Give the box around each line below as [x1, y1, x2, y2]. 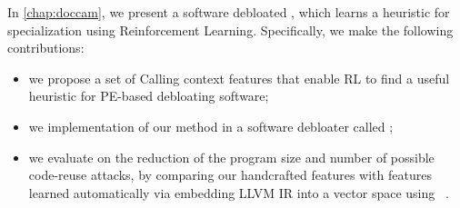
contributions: [7, 38, 85, 57]
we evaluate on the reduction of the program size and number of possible [28, 147, 435, 166]
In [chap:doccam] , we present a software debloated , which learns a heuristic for [7, 3, 450, 21]
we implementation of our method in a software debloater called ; [28, 116, 394, 135]
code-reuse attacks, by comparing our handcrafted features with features [28, 165, 432, 184]
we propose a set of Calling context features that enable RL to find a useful [28, 68, 450, 87]
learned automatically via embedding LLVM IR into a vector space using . [28, 183, 449, 202]
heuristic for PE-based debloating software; [28, 86, 269, 105]
